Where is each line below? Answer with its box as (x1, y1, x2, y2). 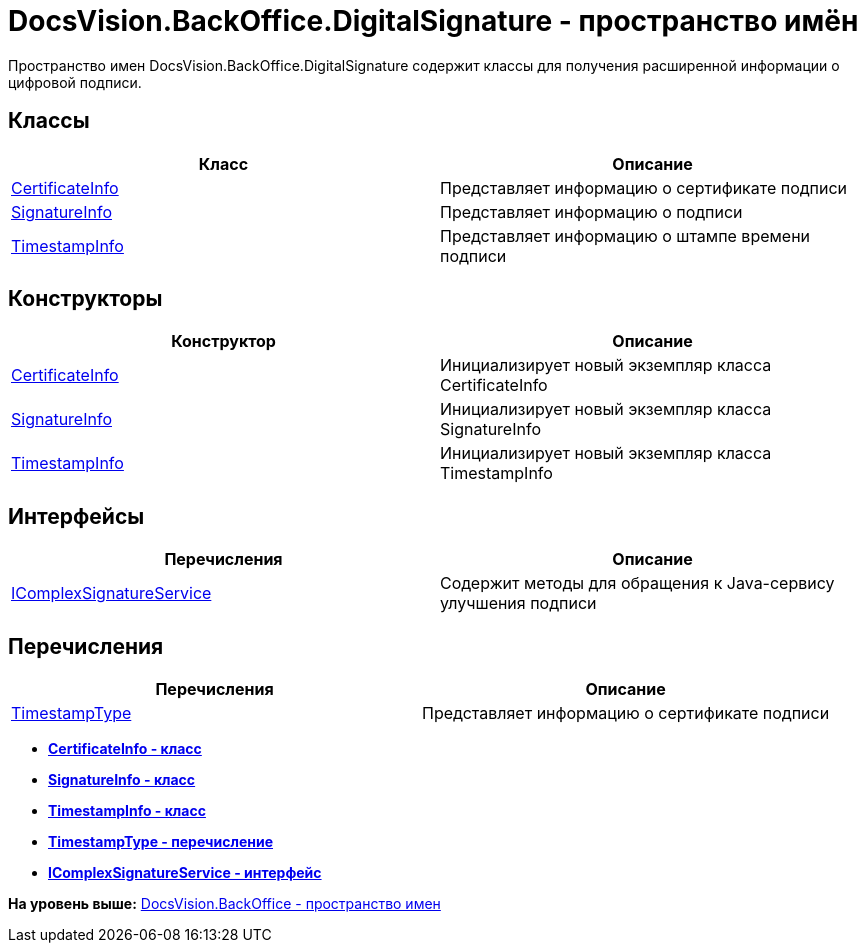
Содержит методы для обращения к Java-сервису (440, 573, 835, 594)
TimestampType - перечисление (48, 833, 274, 851)
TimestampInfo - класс (48, 802, 206, 820)
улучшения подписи (440, 593, 597, 614)
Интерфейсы (8, 503, 145, 529)
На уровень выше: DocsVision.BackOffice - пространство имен (8, 895, 441, 913)
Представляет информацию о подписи (440, 201, 743, 222)
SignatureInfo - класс (48, 771, 196, 789)
